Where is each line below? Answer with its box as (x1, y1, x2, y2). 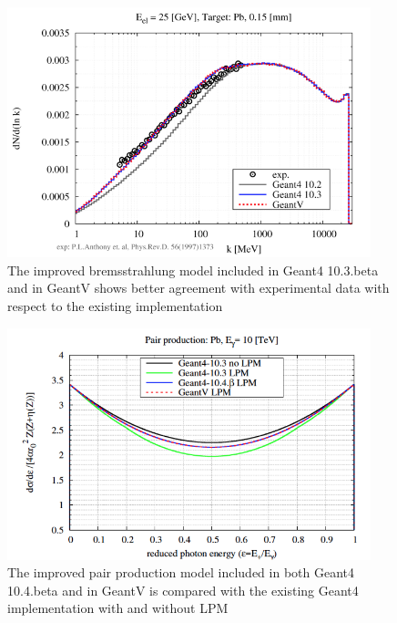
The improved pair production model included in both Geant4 (7, 563, 354, 582)
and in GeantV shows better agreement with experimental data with (7, 278, 390, 297)
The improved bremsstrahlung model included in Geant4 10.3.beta (7, 260, 379, 279)
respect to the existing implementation (7, 296, 223, 315)
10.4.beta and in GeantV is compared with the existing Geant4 (7, 580, 359, 599)
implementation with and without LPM (7, 598, 229, 618)
